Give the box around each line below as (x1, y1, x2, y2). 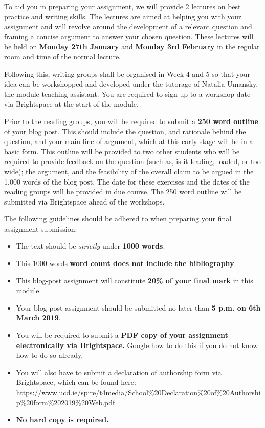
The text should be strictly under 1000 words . (16, 240, 165, 251)
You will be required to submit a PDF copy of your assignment (16, 330, 228, 340)
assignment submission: (4, 223, 77, 234)
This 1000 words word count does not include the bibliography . (16, 258, 236, 269)
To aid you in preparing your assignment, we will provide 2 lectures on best (4, 1, 241, 11)
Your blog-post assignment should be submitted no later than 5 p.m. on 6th (16, 302, 261, 313)
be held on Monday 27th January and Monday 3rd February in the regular (4, 41, 260, 52)
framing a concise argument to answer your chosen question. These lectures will (4, 31, 254, 42)
